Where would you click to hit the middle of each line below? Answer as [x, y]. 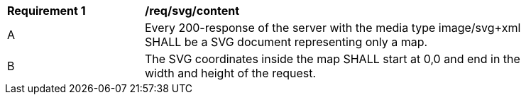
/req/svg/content [192, 11]
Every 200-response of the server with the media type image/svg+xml [333, 28]
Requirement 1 [46, 11]
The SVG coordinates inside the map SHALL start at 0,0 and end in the [333, 59]
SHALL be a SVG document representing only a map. [286, 42]
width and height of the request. [231, 73]
